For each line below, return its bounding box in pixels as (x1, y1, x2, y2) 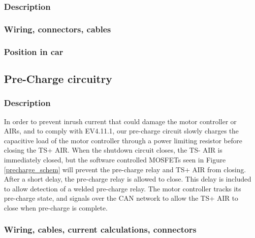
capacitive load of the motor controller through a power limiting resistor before (4, 135, 242, 145)
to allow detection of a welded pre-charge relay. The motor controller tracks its (4, 183, 241, 193)
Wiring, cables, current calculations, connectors (4, 223, 196, 236)
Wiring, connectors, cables (4, 23, 111, 35)
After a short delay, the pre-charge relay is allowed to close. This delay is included (4, 174, 252, 184)
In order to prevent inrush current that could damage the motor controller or (4, 116, 237, 126)
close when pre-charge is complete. (4, 202, 108, 212)
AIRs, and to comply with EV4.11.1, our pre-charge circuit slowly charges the (4, 126, 239, 136)
